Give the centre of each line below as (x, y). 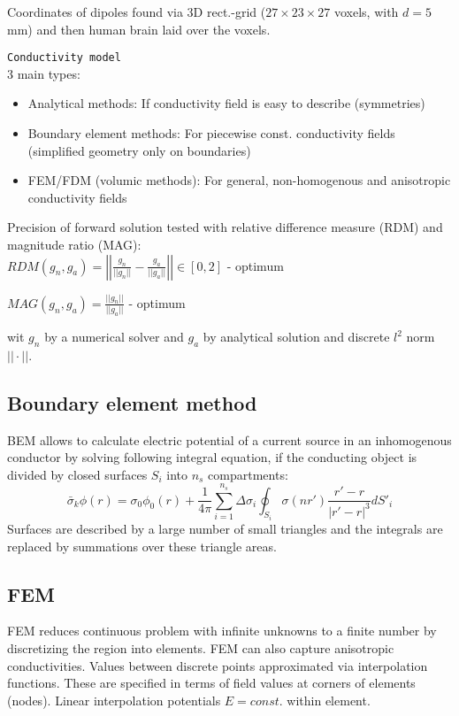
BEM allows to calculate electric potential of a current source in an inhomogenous (229, 439)
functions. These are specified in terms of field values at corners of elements (211, 683)
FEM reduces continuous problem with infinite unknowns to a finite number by (222, 631)
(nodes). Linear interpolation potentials (114, 700)
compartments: (248, 474)
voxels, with (366, 12)
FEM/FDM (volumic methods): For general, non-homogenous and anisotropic (239, 180)
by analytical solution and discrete (296, 336)
